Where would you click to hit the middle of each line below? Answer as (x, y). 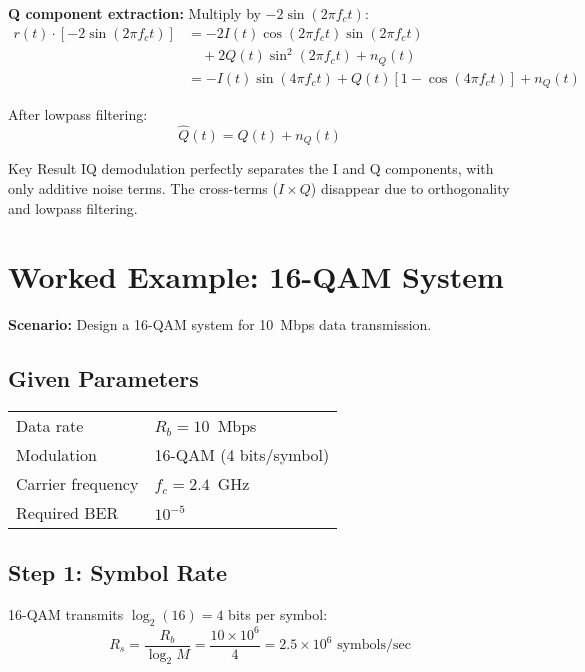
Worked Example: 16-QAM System (256, 276)
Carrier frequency (77, 484)
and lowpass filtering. (73, 207)
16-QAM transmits (66, 614)
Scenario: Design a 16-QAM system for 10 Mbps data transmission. (220, 324)
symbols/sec (374, 645)
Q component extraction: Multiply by (134, 13)
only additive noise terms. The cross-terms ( (143, 187)
